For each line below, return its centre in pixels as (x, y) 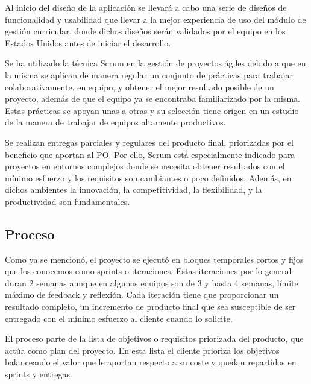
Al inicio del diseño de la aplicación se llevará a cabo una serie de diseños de (146, 7)
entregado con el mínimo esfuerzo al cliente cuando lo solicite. (119, 318)
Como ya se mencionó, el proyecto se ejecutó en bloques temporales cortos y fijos (154, 259)
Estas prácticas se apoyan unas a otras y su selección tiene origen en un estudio (152, 110)
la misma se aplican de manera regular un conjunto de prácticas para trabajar (149, 74)
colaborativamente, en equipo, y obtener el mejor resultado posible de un (140, 87)
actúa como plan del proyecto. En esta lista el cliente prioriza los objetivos (142, 350)
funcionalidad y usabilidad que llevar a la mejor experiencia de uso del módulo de (155, 19)
